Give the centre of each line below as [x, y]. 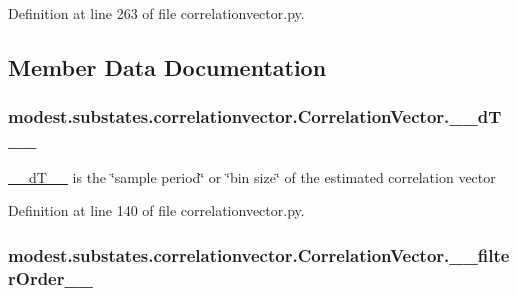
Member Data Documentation [167, 66]
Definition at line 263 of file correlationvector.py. [156, 13]
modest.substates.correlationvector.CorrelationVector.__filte [259, 254]
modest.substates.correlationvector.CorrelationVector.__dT [255, 116]
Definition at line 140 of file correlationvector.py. [156, 210]
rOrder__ [50, 277]
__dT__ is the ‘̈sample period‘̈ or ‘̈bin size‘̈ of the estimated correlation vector [252, 176]
